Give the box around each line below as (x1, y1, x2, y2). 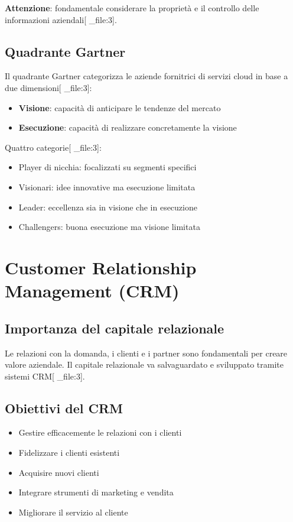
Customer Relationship (5, 255, 197, 279)
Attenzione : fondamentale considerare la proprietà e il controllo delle (5, 2, 259, 14)
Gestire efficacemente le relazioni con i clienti (18, 426, 182, 439)
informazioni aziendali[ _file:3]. (5, 13, 117, 25)
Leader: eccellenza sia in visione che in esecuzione (18, 200, 197, 213)
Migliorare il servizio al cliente (18, 505, 128, 518)
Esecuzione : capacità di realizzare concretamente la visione (18, 121, 237, 134)
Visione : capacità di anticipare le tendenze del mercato (18, 101, 221, 114)
